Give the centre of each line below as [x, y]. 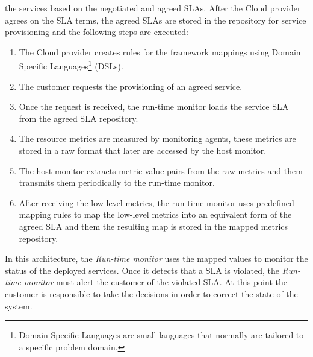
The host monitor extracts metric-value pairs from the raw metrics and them [161, 170]
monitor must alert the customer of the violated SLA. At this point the [155, 282]
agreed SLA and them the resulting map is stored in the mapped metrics [153, 226]
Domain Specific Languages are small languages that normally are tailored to [161, 335]
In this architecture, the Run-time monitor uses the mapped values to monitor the [156, 258]
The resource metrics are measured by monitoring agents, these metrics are [157, 138]
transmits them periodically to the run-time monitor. [117, 182]
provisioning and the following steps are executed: [97, 32]
